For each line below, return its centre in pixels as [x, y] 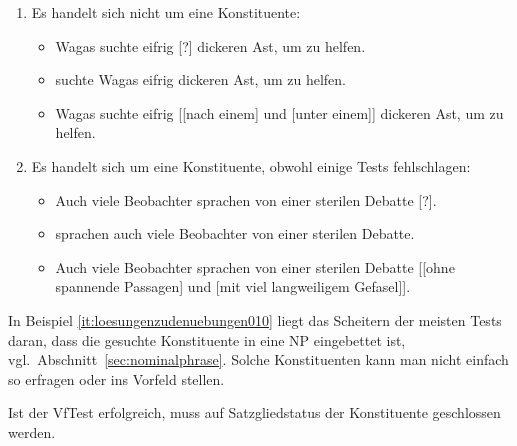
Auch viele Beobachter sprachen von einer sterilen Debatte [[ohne [255, 266]
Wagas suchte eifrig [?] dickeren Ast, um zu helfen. [210, 45]
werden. [32, 431]
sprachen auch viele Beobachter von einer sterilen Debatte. [235, 233]
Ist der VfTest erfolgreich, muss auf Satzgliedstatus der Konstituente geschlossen [254, 412]
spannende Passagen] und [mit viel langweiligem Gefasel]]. [233, 286]
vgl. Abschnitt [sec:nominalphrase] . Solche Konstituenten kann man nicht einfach [258, 359]
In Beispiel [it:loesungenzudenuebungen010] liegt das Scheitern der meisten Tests [255, 319]
